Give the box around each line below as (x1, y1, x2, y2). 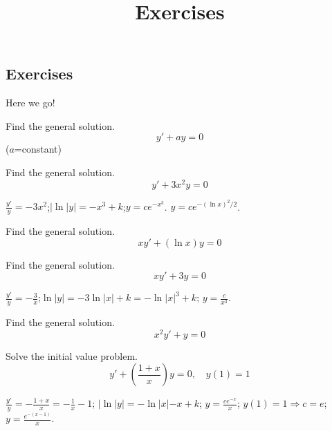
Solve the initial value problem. (6, 348, 138, 363)
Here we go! (6, 95, 55, 110)
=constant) (14, 142, 62, 156)
